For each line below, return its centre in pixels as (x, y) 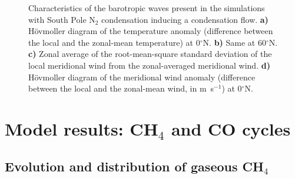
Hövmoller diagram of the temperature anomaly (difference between (151, 31)
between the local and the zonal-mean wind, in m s (121, 88)
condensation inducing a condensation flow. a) (185, 19)
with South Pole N (62, 19)
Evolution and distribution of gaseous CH (134, 166)
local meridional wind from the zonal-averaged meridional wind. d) (149, 65)
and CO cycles (231, 128)
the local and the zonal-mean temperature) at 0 (114, 42)
